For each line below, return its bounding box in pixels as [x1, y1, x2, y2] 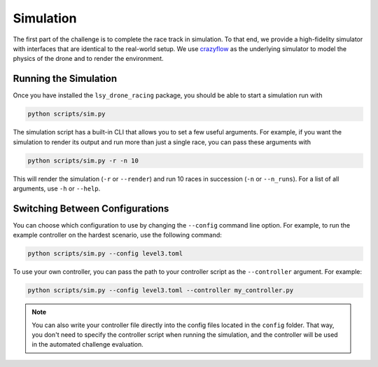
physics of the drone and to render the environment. [13, 55, 164, 63]
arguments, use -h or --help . [13, 184, 101, 193]
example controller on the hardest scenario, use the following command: [13, 231, 222, 240]
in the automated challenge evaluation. [31, 340, 143, 349]
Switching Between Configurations [13, 202, 169, 214]
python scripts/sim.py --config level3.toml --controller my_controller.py [27, 286, 294, 294]
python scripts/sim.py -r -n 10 [27, 156, 139, 165]
